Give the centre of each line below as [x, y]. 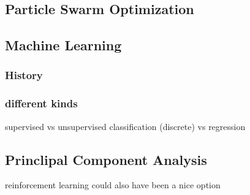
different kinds [41, 103]
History [24, 75]
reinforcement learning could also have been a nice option [113, 185]
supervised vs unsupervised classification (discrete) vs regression [125, 126]
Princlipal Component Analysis [106, 159]
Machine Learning [63, 45]
